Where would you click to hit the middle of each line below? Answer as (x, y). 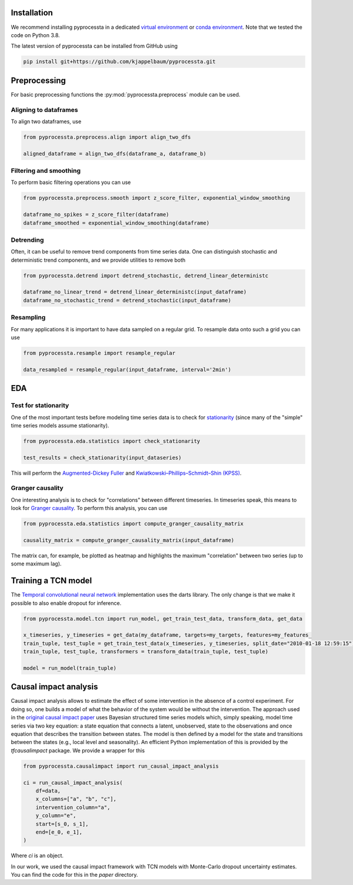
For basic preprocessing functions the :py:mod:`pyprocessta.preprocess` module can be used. (126, 94)
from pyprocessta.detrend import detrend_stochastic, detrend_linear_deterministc (146, 275)
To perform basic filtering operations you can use (71, 182)
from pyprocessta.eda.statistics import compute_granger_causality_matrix (134, 524)
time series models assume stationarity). (60, 425)
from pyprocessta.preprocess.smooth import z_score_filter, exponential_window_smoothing (157, 198)
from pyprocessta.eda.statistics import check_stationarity (112, 441)
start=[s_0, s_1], (62, 824)
